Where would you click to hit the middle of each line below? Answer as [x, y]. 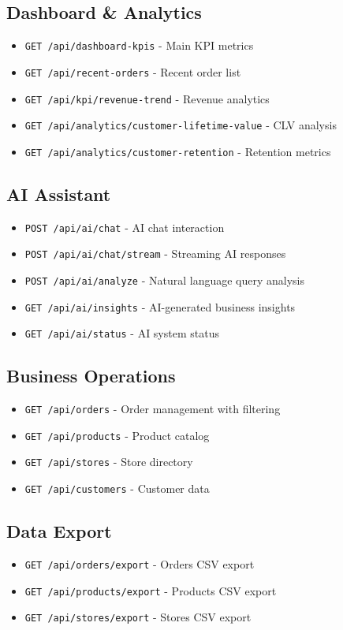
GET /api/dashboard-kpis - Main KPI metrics [139, 45]
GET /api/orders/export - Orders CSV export [140, 564]
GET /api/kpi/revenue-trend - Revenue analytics [147, 98]
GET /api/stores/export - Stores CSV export [138, 617]
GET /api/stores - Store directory [109, 462]
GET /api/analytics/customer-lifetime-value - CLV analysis [181, 125]
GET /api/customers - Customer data [117, 488]
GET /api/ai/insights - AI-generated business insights [160, 306]
